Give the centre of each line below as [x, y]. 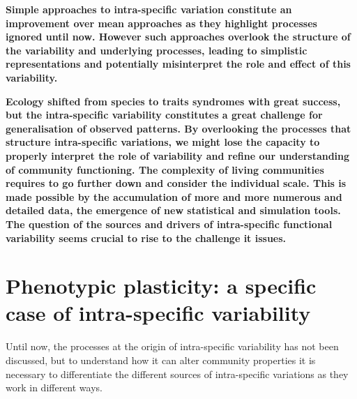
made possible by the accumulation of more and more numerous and [174, 196]
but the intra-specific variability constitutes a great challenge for [164, 115]
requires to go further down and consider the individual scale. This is [176, 183]
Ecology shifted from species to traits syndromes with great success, [173, 101]
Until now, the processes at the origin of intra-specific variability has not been [172, 346]
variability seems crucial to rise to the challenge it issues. [146, 238]
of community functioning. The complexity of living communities [165, 169]
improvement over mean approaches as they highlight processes [161, 23]
